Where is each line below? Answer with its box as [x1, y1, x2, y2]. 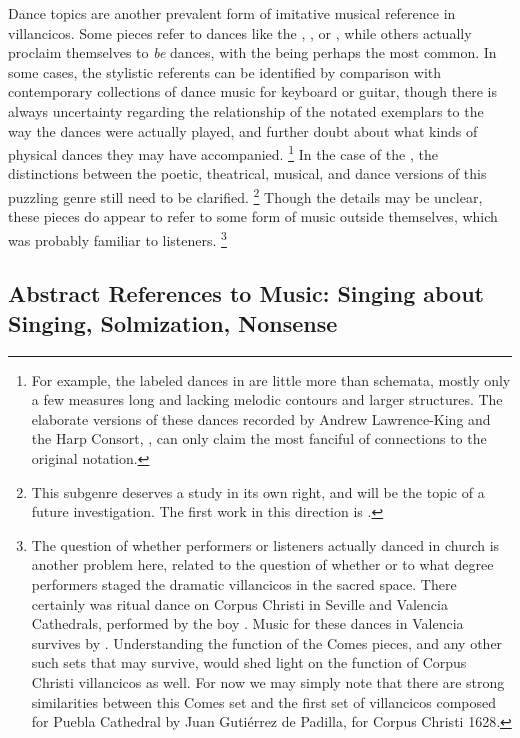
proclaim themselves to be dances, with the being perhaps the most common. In [8, 42, 497, 63]
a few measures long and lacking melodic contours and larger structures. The [31, 389, 503, 410]
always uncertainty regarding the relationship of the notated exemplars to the [8, 100, 484, 121]
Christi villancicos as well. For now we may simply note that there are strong [31, 672, 505, 692]
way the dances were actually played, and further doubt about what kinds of [8, 120, 478, 141]
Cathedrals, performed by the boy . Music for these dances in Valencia [31, 613, 464, 634]
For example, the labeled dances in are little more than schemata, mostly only [31, 369, 511, 390]
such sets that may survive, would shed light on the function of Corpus [31, 652, 467, 673]
